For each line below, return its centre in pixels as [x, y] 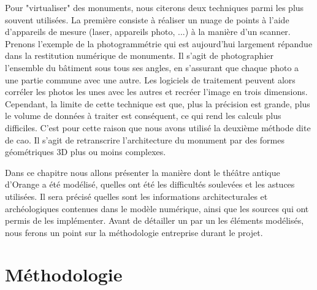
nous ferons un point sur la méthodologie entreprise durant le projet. [134, 232]
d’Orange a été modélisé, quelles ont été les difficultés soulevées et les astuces [150, 184]
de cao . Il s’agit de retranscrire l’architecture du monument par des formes [145, 139]
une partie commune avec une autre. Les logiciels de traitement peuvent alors [150, 79]
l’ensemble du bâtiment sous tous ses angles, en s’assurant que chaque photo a [152, 67]
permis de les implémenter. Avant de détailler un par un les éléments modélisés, [155, 220]
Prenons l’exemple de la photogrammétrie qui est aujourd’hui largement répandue [159, 43]
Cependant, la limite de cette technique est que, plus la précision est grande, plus [158, 103]
